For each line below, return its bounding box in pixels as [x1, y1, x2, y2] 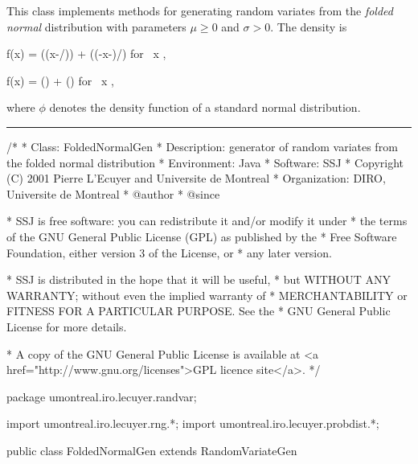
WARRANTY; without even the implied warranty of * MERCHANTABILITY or [6, 286, 408, 303]
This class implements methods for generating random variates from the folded [6, 2, 393, 18]
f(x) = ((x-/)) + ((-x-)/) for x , [6, 45, 166, 62]
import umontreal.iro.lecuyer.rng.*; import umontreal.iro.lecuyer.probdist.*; [6, 415, 379, 432]
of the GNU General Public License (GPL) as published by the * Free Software [6, 228, 397, 244]
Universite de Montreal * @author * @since [6, 185, 220, 202]
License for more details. [6, 318, 127, 335]
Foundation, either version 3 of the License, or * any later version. [6, 244, 332, 261]
